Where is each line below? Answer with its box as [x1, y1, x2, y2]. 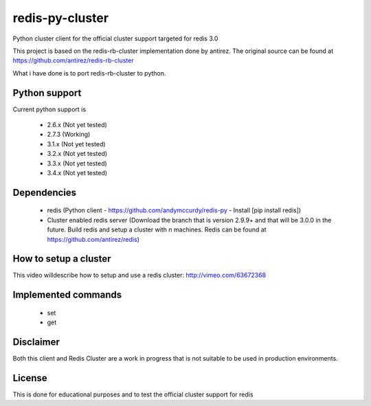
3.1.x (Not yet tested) [47, 139, 106, 148]
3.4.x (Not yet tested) [47, 168, 108, 177]
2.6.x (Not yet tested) [47, 121, 108, 129]
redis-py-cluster [12, 10, 109, 25]
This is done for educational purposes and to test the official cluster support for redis [12, 390, 254, 398]
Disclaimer [12, 337, 60, 348]
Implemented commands [12, 289, 122, 301]
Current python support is [12, 105, 86, 113]
